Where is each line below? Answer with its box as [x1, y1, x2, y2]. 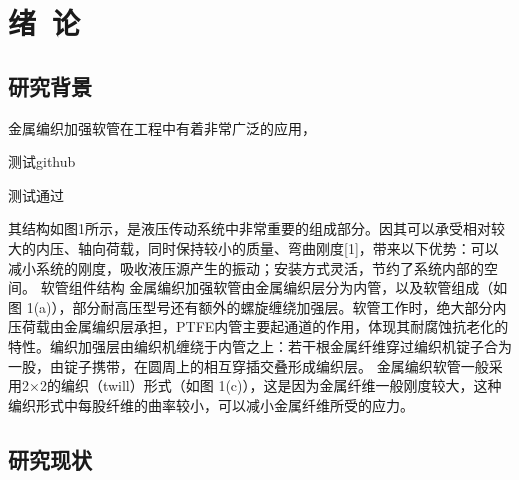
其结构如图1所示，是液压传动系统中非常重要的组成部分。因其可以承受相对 [8, 218, 491, 239]
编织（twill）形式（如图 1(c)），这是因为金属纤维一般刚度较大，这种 [60, 375, 502, 396]
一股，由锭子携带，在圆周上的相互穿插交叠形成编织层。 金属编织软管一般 [8, 355, 489, 376]
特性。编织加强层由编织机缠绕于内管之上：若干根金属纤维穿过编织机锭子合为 [8, 335, 512, 356]
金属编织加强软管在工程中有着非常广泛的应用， [8, 117, 316, 138]
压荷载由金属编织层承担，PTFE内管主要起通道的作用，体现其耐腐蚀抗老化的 [8, 316, 509, 337]
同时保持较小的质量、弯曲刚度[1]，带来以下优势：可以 [147, 237, 499, 258]
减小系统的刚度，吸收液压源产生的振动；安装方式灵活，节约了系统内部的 [8, 257, 484, 278]
